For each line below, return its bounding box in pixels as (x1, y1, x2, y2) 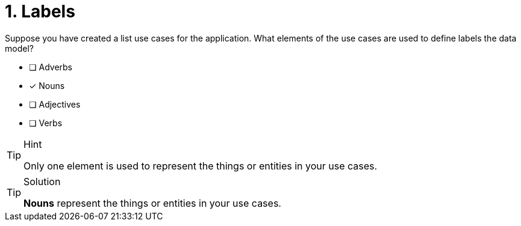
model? (5, 43, 34, 53)
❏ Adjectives (29, 99, 81, 109)
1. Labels (5, 1, 75, 22)
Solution (23, 175, 61, 188)
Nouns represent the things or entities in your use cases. (23, 197, 281, 209)
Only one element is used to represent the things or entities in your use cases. (23, 159, 378, 172)
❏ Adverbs (29, 61, 72, 72)
